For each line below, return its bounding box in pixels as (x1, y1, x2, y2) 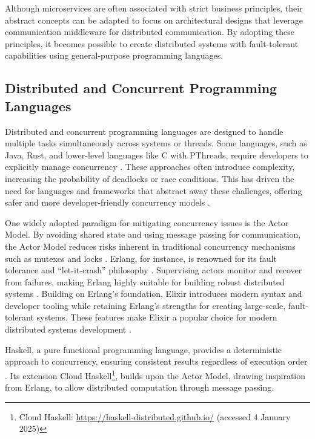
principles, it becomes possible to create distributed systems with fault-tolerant (5, 37, 299, 50)
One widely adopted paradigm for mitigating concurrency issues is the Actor (5, 216, 289, 229)
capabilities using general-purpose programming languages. (5, 49, 224, 62)
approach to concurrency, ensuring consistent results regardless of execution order (5, 355, 308, 368)
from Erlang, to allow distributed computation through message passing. (5, 381, 274, 394)
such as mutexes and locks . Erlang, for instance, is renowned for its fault (5, 252, 277, 264)
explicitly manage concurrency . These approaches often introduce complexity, (5, 160, 295, 173)
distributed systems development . (5, 323, 131, 336)
